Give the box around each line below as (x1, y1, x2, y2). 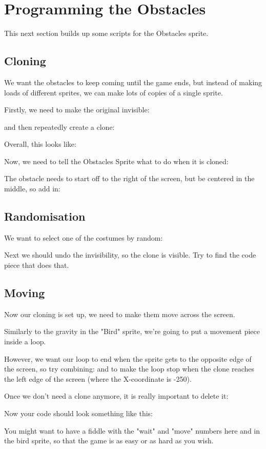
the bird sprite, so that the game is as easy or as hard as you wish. (4, 435, 214, 446)
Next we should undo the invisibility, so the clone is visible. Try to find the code (4, 249, 256, 260)
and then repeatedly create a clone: (4, 121, 115, 132)
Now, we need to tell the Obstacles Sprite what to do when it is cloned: (4, 155, 229, 166)
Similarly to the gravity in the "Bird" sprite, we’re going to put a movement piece (4, 326, 260, 337)
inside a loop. (4, 336, 46, 347)
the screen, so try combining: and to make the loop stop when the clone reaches (4, 363, 255, 374)
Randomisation (4, 208, 86, 224)
